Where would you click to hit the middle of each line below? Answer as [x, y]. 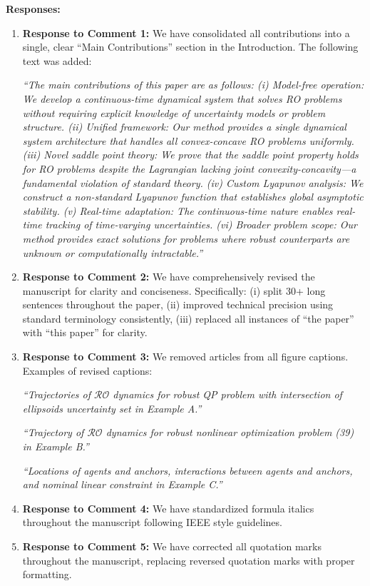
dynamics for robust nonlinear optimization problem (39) [230, 432]
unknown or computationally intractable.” [113, 252]
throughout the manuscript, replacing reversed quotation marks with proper [189, 560]
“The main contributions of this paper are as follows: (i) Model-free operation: [193, 85]
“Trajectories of [57, 394]
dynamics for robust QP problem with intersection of [227, 394]
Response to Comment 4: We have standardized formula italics [168, 508]
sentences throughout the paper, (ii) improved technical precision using [178, 304]
